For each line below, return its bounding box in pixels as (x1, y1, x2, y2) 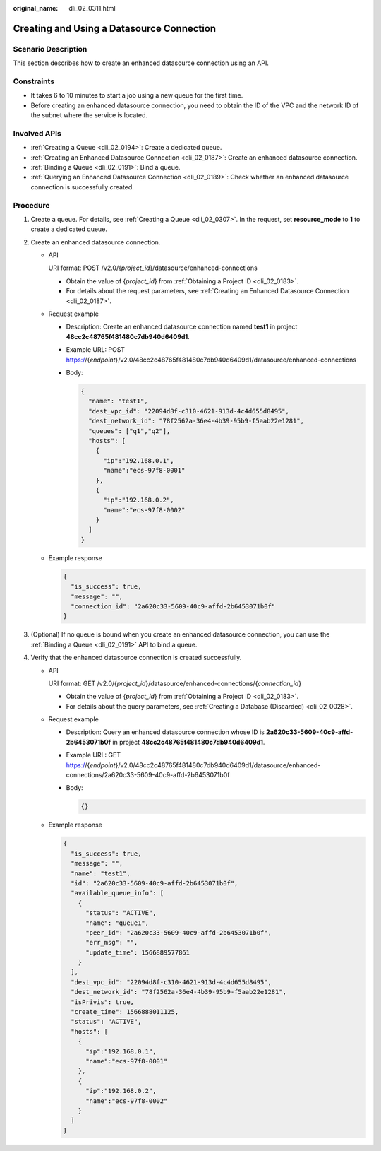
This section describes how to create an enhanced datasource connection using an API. (13, 59, 270, 67)
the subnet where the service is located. (30, 111, 148, 119)
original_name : (13, 4, 59, 12)
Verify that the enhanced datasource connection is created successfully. (30, 654, 242, 662)
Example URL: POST (66, 346, 126, 354)
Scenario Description (13, 44, 87, 54)
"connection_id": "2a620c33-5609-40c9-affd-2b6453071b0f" (71, 602, 276, 610)
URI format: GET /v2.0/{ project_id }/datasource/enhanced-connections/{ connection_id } (48, 679, 302, 687)
